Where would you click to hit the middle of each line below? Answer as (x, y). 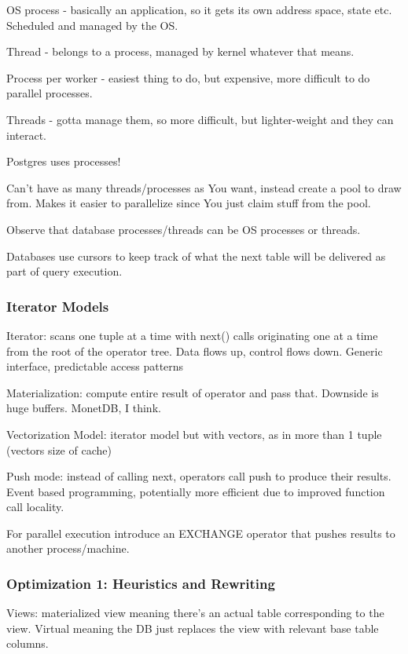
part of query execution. (64, 271)
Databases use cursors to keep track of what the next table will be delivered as (196, 256)
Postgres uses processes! (64, 161)
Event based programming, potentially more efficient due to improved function (196, 491)
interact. (26, 135)
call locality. (35, 507)
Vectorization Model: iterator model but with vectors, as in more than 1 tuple (194, 434)
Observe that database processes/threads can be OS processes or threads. (184, 229)
